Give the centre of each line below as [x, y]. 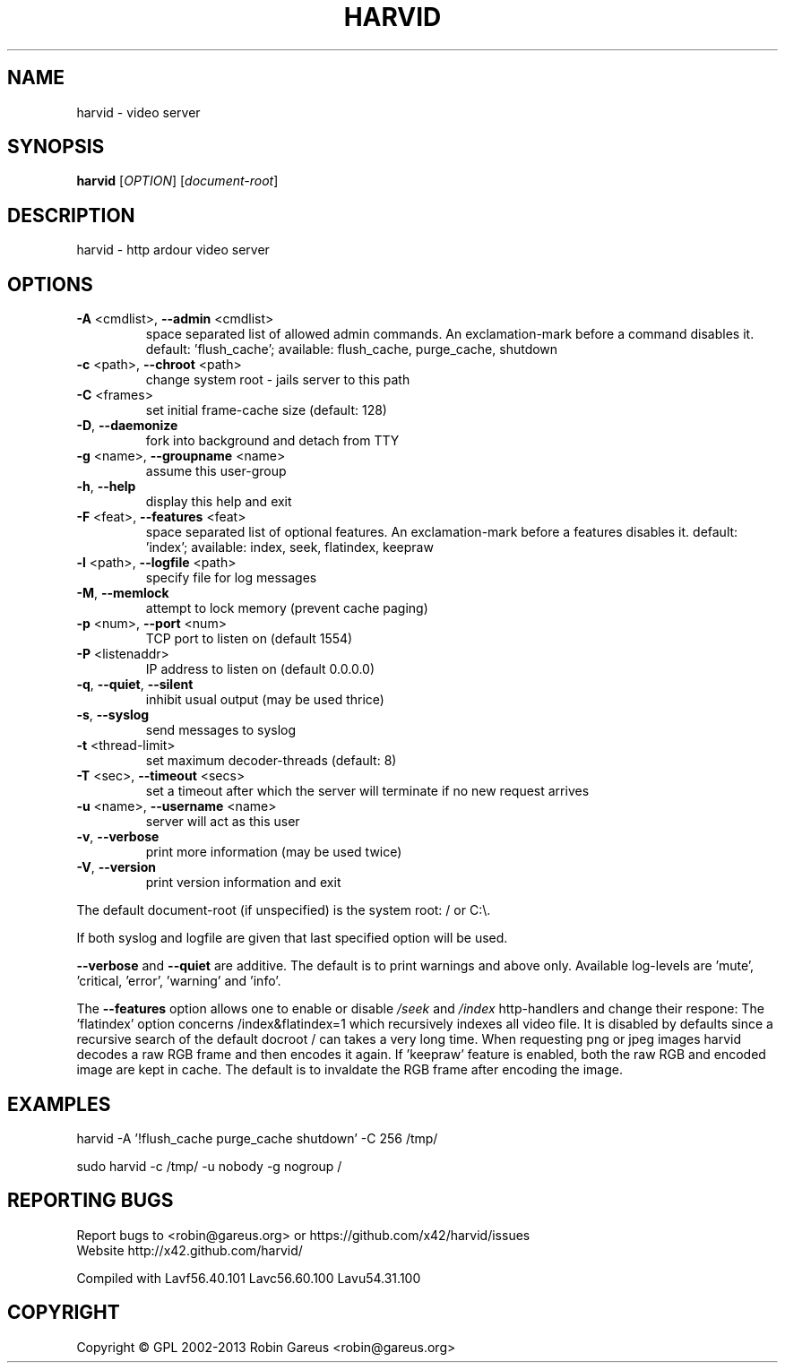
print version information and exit [243, 883]
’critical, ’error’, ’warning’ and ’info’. [179, 981]
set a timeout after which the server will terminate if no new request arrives [367, 791]
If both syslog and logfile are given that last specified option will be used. [292, 938]
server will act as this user [223, 822]
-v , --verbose [118, 837]
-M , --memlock [123, 593]
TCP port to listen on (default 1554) [249, 639]
